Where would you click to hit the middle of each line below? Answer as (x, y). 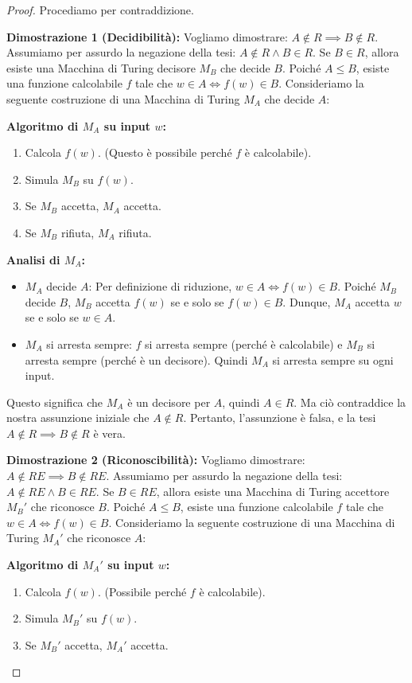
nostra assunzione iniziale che (78, 418)
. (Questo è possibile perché (165, 152)
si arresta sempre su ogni (333, 359)
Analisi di (33, 259)
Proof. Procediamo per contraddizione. (100, 10)
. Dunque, (307, 301)
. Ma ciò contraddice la (350, 402)
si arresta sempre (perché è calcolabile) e (244, 343)
